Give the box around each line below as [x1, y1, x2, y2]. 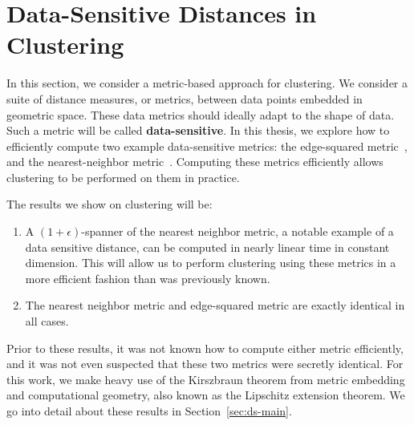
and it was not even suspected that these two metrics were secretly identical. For [6, 355, 404, 372]
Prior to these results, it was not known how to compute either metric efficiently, [6, 339, 404, 356]
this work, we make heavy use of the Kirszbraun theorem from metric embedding [6, 370, 405, 387]
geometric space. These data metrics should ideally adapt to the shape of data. [6, 106, 395, 123]
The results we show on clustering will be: [6, 196, 213, 212]
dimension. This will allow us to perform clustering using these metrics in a [25, 254, 396, 271]
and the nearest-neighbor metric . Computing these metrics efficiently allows [6, 153, 384, 170]
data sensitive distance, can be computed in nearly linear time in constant [25, 238, 390, 255]
